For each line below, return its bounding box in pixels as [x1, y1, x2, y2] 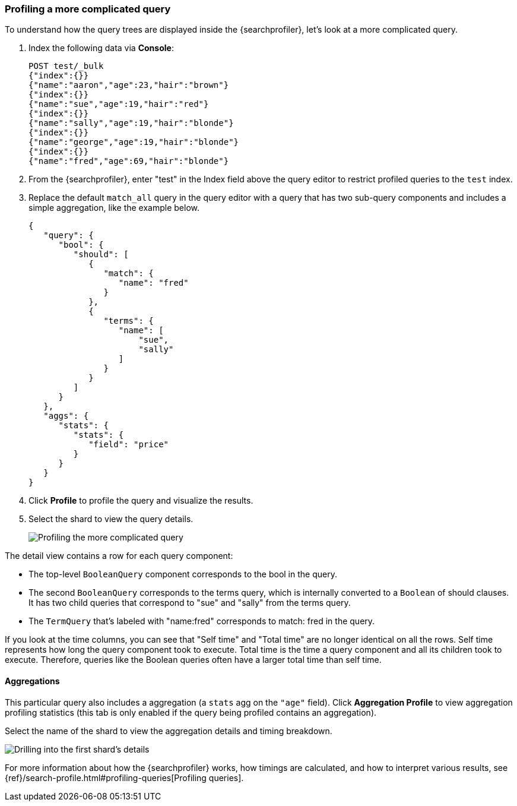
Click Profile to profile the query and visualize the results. [28, 495, 253, 506]
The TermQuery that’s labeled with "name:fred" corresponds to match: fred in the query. [28, 616, 375, 627]
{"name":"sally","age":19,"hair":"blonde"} [28, 118, 234, 128]
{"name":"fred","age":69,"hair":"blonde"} [28, 156, 229, 166]
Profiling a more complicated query [5, 3, 171, 15]
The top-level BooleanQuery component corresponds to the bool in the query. [28, 569, 337, 580]
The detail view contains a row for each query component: [5, 551, 233, 561]
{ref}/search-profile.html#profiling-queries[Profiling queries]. [5, 772, 244, 783]
